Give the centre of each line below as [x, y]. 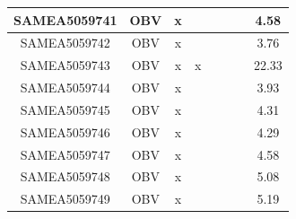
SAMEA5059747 [65, 154]
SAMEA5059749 [65, 199]
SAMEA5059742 [65, 43]
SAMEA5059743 [65, 65]
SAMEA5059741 [65, 19]
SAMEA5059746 [65, 131]
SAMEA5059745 [65, 109]
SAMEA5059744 [65, 88]
